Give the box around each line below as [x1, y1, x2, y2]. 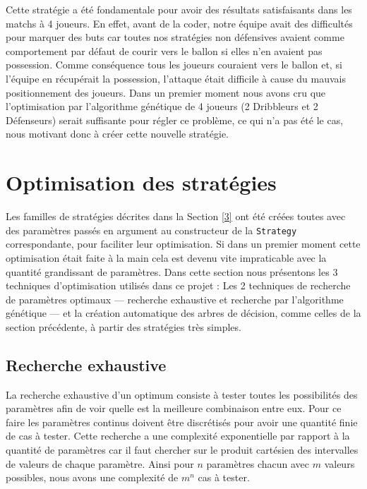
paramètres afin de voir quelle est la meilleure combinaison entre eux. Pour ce [6, 401, 342, 416]
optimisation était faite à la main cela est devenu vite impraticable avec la [6, 250, 327, 265]
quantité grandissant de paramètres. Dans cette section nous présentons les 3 [6, 264, 338, 279]
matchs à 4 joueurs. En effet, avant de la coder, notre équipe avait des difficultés [6, 16, 353, 30]
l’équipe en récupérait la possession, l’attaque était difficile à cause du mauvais [6, 71, 346, 85]
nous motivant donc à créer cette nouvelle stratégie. [6, 126, 229, 141]
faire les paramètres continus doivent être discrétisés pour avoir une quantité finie [6, 414, 358, 429]
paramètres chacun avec [206, 456, 310, 471]
